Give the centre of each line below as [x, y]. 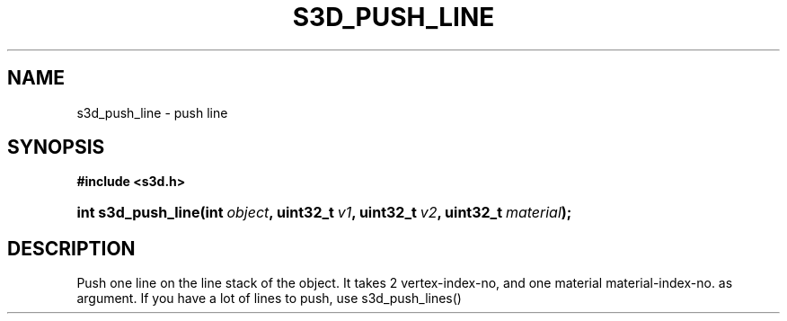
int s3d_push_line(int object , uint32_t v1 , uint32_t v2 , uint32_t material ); [324, 213]
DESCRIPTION [71, 248]
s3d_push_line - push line [152, 112]
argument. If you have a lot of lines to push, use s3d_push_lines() [269, 299]
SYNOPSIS [56, 147]
